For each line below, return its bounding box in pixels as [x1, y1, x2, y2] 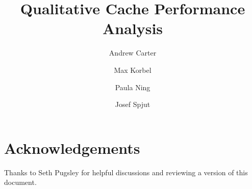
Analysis [102, 18, 163, 39]
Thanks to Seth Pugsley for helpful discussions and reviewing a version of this [4, 167, 248, 177]
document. [4, 177, 37, 187]
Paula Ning [115, 82, 150, 92]
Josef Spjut [115, 99, 150, 110]
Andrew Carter [109, 47, 157, 58]
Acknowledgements [4, 137, 140, 158]
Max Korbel [114, 64, 152, 75]
